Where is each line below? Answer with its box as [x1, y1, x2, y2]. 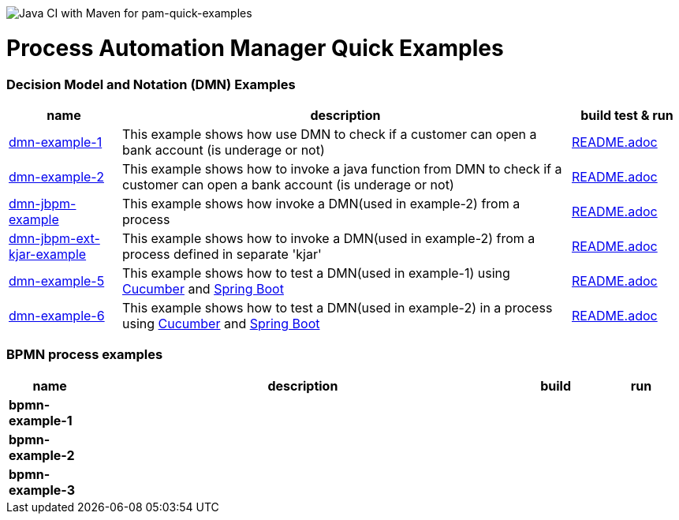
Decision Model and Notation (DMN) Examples [6, 76, 296, 92]
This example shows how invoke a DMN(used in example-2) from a [121, 195, 520, 211]
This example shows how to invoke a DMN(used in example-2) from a [121, 230, 535, 246]
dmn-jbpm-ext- [9, 230, 100, 246]
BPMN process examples [6, 346, 163, 363]
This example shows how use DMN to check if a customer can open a [121, 125, 537, 142]
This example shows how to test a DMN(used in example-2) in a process [121, 299, 553, 316]
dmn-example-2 [9, 168, 104, 185]
